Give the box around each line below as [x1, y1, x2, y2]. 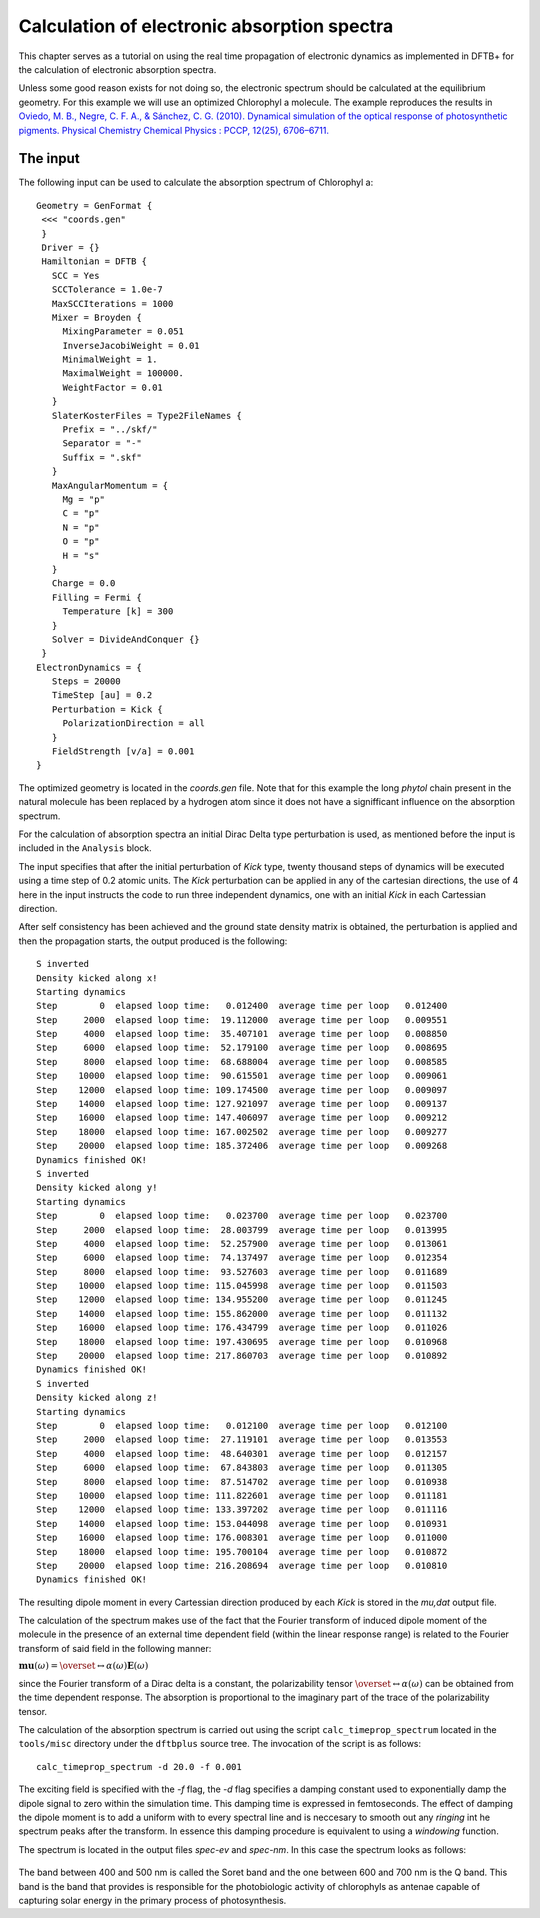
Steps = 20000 [51, 676, 121, 687]
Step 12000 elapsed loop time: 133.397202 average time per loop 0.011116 [36, 1504, 448, 1515]
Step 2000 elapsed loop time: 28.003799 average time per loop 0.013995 [36, 1224, 448, 1235]
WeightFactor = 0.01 [62, 381, 164, 393]
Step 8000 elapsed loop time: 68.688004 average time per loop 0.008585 [36, 1056, 448, 1067]
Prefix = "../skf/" [62, 424, 158, 435]
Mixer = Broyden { [51, 311, 142, 323]
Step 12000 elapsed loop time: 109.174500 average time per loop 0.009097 [36, 1084, 448, 1095]
